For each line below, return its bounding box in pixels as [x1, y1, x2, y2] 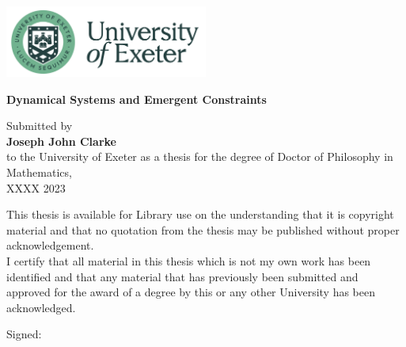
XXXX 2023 [6, 179, 66, 196]
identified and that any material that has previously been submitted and [6, 268, 359, 284]
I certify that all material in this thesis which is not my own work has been [6, 253, 371, 269]
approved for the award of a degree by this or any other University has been [6, 284, 376, 300]
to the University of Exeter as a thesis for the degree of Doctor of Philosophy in [6, 148, 393, 165]
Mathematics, [6, 164, 72, 181]
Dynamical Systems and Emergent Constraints [6, 90, 267, 107]
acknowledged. [6, 299, 76, 315]
